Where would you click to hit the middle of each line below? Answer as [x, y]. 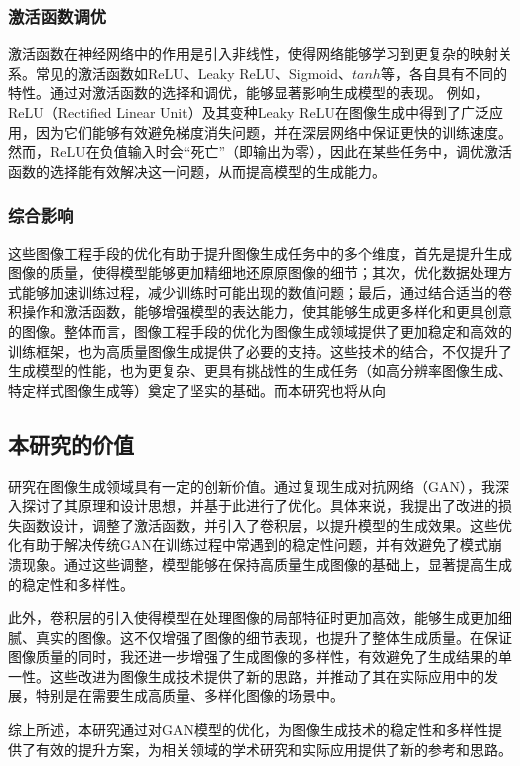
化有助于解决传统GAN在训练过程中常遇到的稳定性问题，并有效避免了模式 [248, 544]
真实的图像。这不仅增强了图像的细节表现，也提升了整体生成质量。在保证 [273, 636]
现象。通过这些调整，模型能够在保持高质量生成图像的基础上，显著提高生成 [266, 563]
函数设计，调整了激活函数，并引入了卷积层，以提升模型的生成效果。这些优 [266, 524]
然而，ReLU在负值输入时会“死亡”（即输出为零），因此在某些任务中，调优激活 [260, 151]
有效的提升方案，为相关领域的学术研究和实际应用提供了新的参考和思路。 [273, 748]
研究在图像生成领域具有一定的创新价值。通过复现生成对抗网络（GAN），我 [251, 485]
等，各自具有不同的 [443, 72]
